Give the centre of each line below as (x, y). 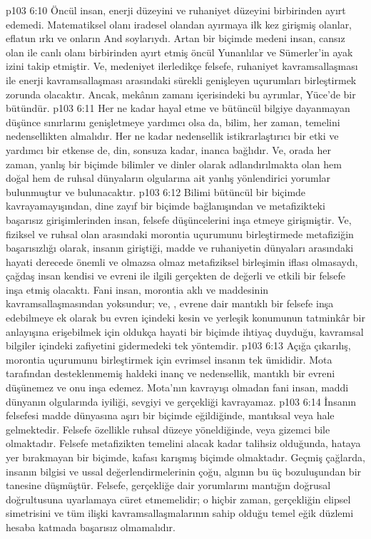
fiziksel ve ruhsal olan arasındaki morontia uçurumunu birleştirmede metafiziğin (180, 233)
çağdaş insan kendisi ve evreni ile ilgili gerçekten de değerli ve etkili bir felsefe (176, 276)
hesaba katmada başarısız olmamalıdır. (91, 527)
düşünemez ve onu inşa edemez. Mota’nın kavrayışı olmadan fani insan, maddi (177, 387)
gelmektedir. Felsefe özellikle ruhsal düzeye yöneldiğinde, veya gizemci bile (168, 429)
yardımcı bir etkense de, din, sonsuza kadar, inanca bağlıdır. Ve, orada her (168, 149)
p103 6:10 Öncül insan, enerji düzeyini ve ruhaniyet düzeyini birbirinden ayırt (176, 10)
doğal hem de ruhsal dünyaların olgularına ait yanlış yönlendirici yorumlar (168, 178)
